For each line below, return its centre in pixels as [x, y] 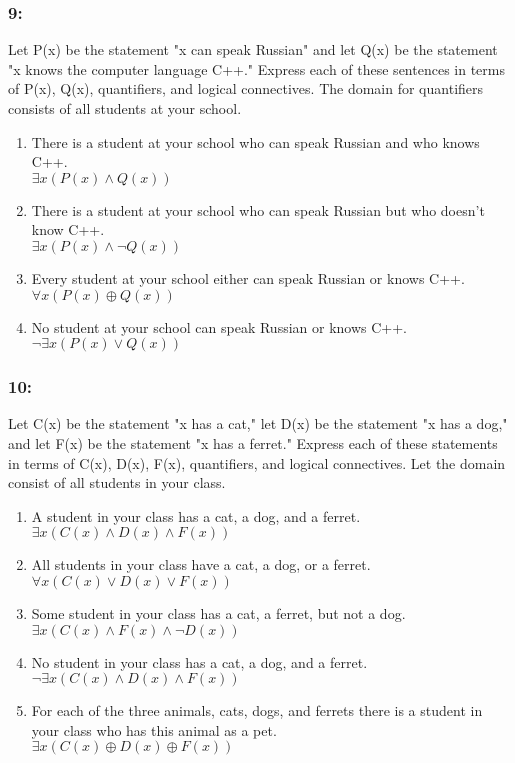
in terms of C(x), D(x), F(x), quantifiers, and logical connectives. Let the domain [257, 462]
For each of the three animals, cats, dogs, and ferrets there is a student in [257, 710]
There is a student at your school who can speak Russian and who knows [255, 141]
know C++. [68, 229]
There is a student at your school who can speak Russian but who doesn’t [258, 209]
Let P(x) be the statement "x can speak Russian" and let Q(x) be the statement [253, 49]
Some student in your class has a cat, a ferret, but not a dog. [218, 612]
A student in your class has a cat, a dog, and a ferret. [196, 515]
